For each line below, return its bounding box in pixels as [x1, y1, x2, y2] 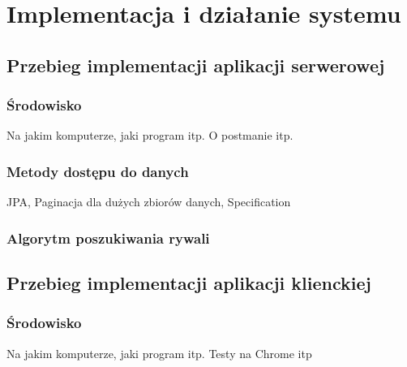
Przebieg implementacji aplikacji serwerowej [6, 52, 385, 77]
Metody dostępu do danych [6, 161, 189, 181]
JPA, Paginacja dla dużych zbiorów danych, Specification [6, 193, 291, 210]
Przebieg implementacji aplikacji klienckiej [6, 270, 371, 296]
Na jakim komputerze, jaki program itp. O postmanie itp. [6, 127, 293, 144]
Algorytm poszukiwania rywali [6, 227, 210, 248]
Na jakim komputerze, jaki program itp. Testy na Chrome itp [6, 344, 312, 361]
